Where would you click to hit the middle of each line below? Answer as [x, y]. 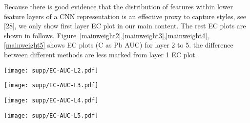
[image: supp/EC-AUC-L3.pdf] [51, 86]
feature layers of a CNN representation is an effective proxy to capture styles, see [125, 16]
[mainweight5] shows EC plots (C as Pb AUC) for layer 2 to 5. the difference [119, 45]
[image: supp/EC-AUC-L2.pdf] [51, 70]
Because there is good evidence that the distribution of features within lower [118, 6]
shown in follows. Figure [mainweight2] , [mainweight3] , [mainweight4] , [107, 35]
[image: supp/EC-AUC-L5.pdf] [51, 115]
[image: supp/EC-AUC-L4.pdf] [51, 100]
